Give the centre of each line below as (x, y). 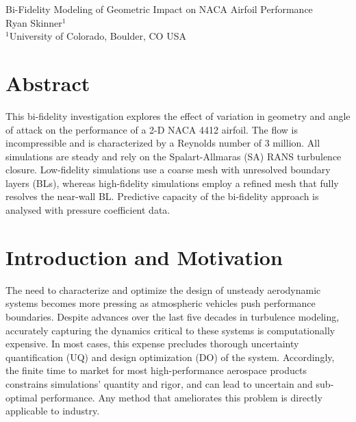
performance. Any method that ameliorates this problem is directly (181, 397)
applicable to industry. (53, 411)
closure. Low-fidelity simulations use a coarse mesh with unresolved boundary (168, 170)
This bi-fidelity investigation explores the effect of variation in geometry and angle (178, 115)
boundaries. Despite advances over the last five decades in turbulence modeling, (173, 316)
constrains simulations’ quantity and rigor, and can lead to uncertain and (159, 383)
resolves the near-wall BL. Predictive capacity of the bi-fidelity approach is (162, 196)
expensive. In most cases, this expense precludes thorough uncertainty (152, 344)
